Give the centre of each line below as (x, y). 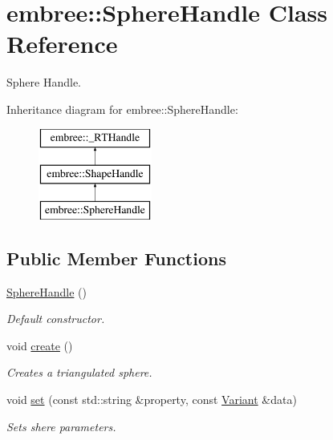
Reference (62, 44)
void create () (40, 345)
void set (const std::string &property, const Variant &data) (152, 400)
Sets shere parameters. (61, 426)
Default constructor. (56, 319)
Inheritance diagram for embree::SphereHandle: (122, 109)
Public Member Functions (116, 258)
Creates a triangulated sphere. (79, 372)
